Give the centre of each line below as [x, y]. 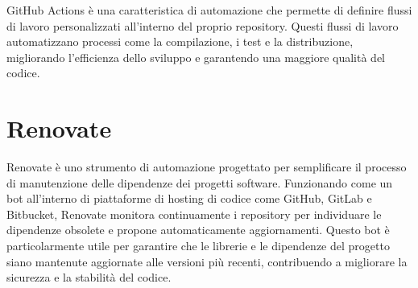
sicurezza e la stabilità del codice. [89, 277]
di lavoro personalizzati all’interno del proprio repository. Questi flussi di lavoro [203, 25]
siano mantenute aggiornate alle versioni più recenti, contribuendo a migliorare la [207, 261]
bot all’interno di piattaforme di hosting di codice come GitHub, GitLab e [189, 198]
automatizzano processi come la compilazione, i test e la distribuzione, [180, 41]
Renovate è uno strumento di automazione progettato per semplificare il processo [207, 167]
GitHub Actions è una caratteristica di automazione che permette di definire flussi [209, 10]
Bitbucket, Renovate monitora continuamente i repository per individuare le [194, 214]
